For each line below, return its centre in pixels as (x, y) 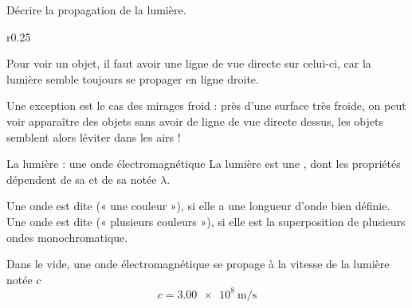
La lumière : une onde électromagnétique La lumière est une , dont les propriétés (204, 164)
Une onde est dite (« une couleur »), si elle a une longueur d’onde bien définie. (198, 206)
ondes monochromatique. (67, 237)
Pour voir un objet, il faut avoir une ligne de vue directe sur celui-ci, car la (189, 63)
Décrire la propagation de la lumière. (96, 10)
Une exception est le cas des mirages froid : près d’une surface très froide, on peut (206, 105)
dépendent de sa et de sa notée (82, 179)
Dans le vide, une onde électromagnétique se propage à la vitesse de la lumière (198, 264)
